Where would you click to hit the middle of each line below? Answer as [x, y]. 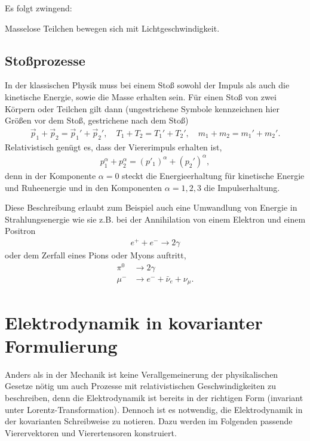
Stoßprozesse [45, 60]
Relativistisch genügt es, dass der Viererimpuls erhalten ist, [113, 147]
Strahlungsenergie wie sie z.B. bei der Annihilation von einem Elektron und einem [155, 219]
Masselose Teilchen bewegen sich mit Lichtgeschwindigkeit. [112, 28]
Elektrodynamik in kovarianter [134, 322]
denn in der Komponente [50, 175]
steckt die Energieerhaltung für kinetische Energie [213, 175]
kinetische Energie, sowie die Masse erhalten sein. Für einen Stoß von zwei [141, 96]
